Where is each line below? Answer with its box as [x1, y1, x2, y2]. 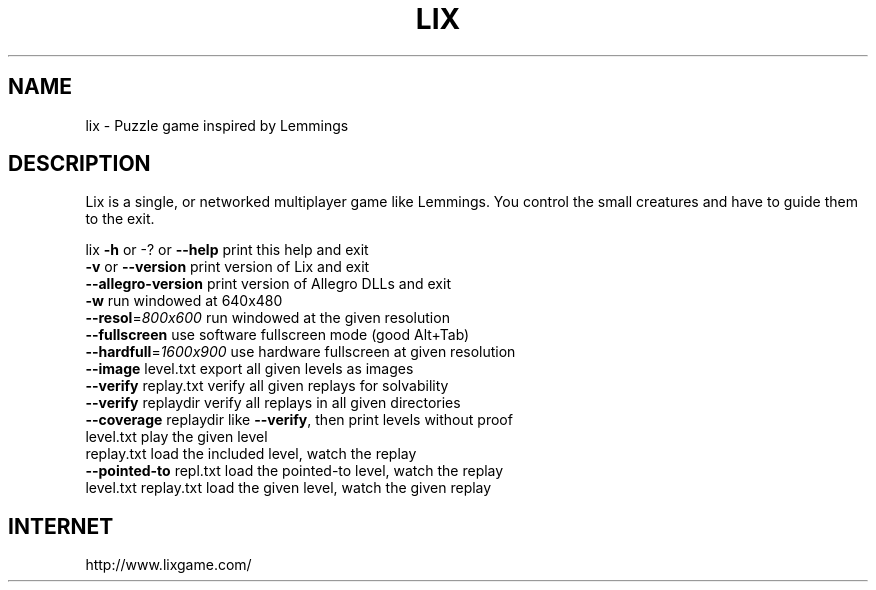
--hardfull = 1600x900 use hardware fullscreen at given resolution [85, 343, 516, 361]
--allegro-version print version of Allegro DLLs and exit [85, 275, 451, 293]
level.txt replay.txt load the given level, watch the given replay [85, 479, 492, 497]
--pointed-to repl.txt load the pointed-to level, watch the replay [85, 462, 504, 480]
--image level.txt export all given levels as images [85, 360, 414, 378]
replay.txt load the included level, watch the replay [85, 445, 417, 463]
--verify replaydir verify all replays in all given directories [85, 394, 461, 412]
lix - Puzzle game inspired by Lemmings [85, 116, 349, 134]
